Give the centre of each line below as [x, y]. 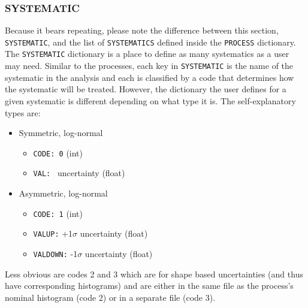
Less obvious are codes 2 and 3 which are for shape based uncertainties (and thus [154, 274]
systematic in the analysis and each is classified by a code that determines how [150, 77]
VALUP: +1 [53, 233]
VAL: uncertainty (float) [79, 173]
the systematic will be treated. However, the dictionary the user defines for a [146, 89]
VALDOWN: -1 [55, 253]
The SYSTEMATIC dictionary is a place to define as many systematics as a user [147, 54]
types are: [23, 112]
